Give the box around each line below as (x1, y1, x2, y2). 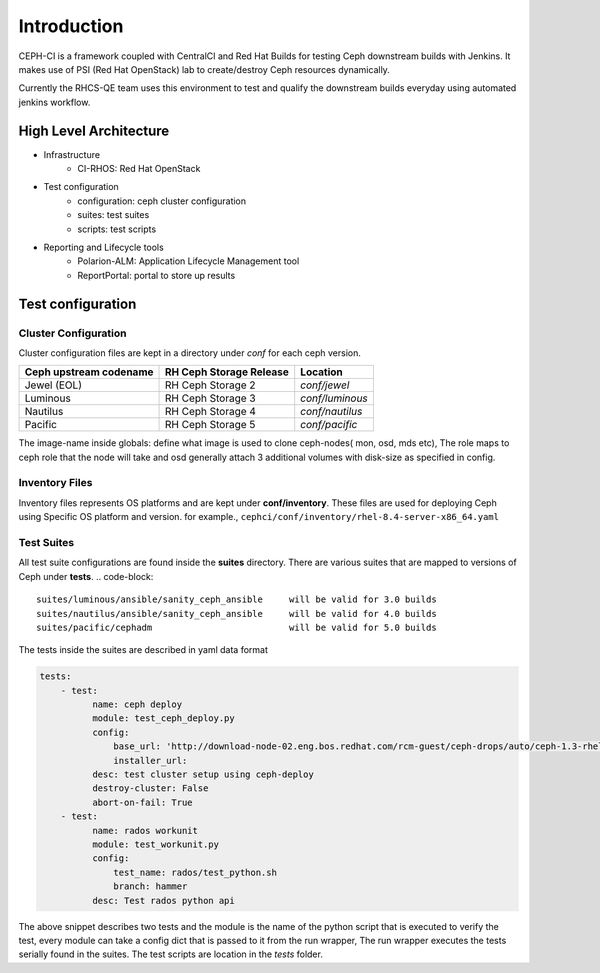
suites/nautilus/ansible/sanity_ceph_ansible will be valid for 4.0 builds (36, 608, 437, 619)
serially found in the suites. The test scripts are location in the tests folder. (18, 948, 324, 960)
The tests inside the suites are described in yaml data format (18, 644, 269, 656)
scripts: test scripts (77, 223, 157, 235)
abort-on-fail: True (91, 796, 194, 808)
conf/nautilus (300, 405, 363, 419)
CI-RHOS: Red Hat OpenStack (77, 163, 201, 175)
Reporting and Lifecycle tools (43, 241, 164, 253)
